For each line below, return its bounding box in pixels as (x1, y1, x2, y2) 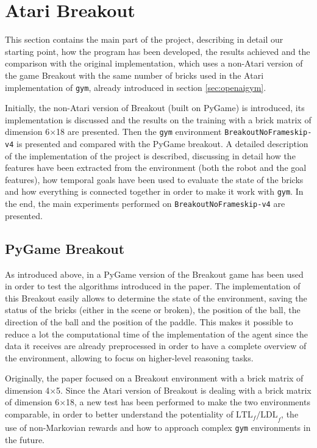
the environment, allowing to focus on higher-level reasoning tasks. (5, 351, 254, 364)
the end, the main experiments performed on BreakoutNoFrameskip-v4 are (5, 197, 285, 210)
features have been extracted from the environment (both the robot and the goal (5, 161, 307, 174)
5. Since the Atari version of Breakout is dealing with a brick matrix (56, 383, 312, 396)
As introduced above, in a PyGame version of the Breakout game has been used (5, 267, 304, 280)
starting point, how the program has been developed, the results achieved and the (5, 45, 310, 57)
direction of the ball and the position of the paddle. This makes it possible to (5, 315, 293, 328)
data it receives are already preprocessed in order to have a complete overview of (5, 339, 307, 352)
